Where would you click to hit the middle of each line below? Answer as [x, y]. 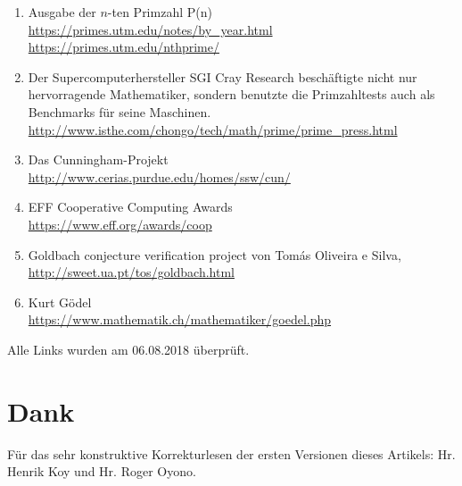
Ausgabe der [62, 12]
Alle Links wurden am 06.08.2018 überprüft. [128, 349]
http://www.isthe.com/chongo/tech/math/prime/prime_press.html [213, 129]
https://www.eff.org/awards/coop [120, 224]
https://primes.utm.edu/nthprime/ [124, 47]
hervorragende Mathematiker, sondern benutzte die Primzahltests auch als [231, 94]
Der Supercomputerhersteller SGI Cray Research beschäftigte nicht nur [223, 76]
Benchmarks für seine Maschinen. [120, 111]
